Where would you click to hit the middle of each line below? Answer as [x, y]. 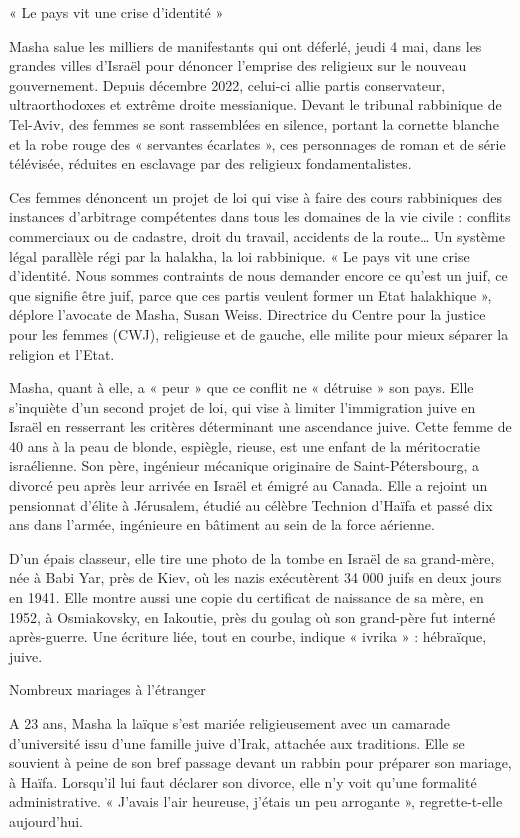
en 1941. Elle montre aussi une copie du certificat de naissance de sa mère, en [246, 597]
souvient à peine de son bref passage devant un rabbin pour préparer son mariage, [260, 762]
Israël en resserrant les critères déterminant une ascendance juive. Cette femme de [260, 426]
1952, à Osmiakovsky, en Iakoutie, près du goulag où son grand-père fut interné [252, 616]
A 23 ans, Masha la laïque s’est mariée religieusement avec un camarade [230, 723]
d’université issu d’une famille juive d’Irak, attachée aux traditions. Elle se [237, 742]
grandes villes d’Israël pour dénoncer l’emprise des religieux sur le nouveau [238, 65]
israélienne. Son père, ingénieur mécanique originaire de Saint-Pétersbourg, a [244, 465]
